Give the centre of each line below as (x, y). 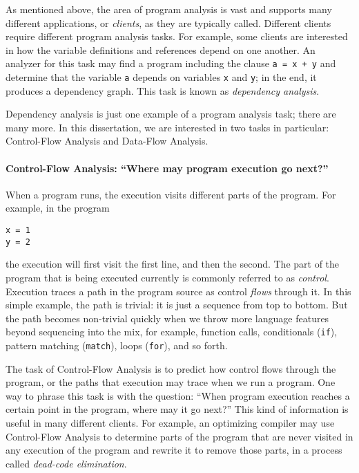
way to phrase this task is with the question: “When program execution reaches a (178, 395)
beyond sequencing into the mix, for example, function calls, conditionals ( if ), (172, 332)
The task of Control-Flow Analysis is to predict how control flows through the (171, 368)
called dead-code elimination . (66, 463)
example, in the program (58, 208)
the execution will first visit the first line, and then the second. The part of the (173, 264)
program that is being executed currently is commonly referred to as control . (167, 277)
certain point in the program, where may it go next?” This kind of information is (177, 409)
